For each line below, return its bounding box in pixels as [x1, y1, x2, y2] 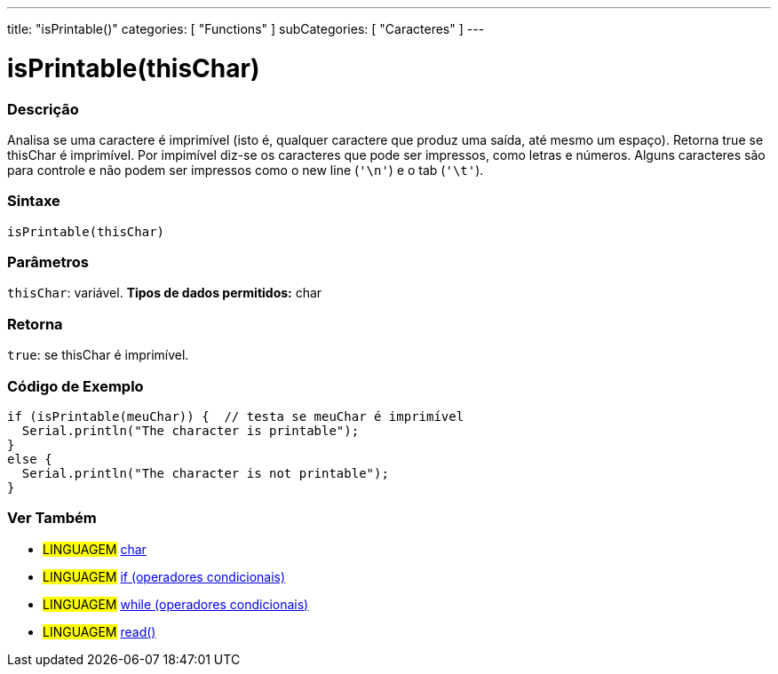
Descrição [7, 99, 79, 118]
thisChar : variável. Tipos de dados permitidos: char [7, 285, 322, 301]
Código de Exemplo [7, 377, 144, 395]
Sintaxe [7, 192, 60, 210]
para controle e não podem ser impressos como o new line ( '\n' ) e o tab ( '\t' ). [7, 162, 484, 178]
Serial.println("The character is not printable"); [21, 465, 389, 480]
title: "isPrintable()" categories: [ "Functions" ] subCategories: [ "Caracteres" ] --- [7, 21, 485, 36]
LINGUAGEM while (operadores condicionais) [43, 596, 309, 612]
